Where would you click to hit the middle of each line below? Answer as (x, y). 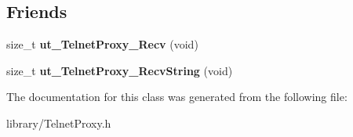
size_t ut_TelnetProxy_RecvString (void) (120, 70)
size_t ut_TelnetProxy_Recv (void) (102, 44)
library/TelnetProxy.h (59, 123)
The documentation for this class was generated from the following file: (177, 97)
